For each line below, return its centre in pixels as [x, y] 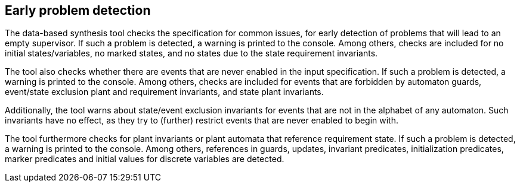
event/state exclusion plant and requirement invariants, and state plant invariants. [164, 92]
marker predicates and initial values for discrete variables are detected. [145, 159]
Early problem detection [78, 10]
